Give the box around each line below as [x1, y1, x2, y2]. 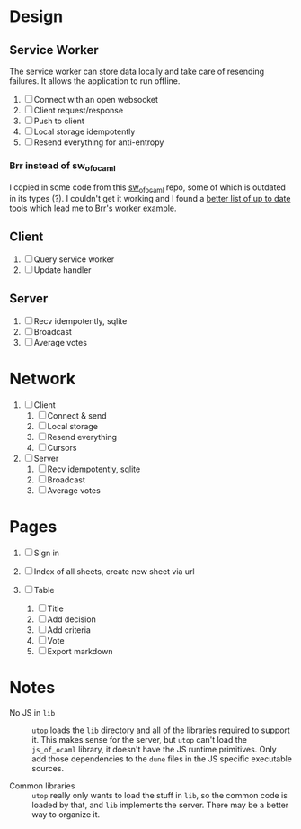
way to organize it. [31, 808, 101, 820]
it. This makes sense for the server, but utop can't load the [31, 734, 248, 744]
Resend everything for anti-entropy [33, 137, 164, 148]
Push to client [33, 115, 85, 126]
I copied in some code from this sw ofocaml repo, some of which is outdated [9, 182, 286, 194]
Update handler [33, 265, 92, 275]
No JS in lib [9, 707, 56, 717]
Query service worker [33, 254, 115, 265]
